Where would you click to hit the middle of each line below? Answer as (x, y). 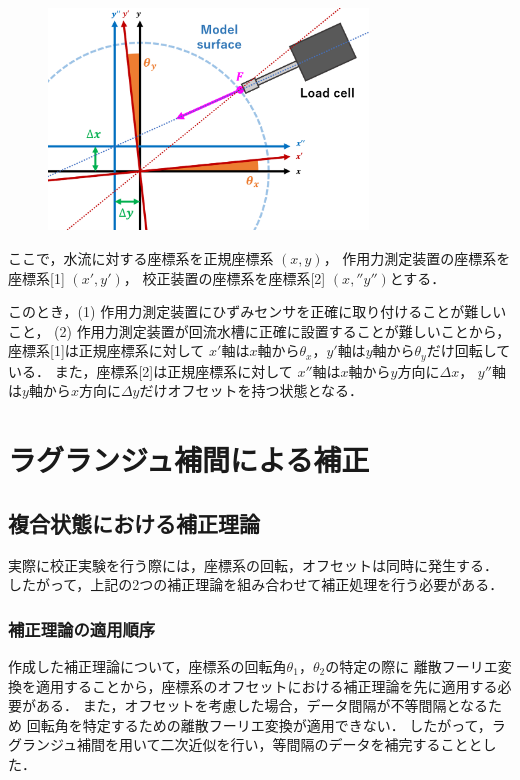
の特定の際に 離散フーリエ (411, 666)
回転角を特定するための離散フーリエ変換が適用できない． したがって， (259, 724)
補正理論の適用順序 (82, 628)
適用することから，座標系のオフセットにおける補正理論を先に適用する (266, 685)
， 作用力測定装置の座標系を (417, 258)
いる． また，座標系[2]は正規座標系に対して (150, 370)
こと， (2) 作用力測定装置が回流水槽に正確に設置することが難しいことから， (259, 330)
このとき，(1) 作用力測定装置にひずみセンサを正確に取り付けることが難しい (257, 311)
